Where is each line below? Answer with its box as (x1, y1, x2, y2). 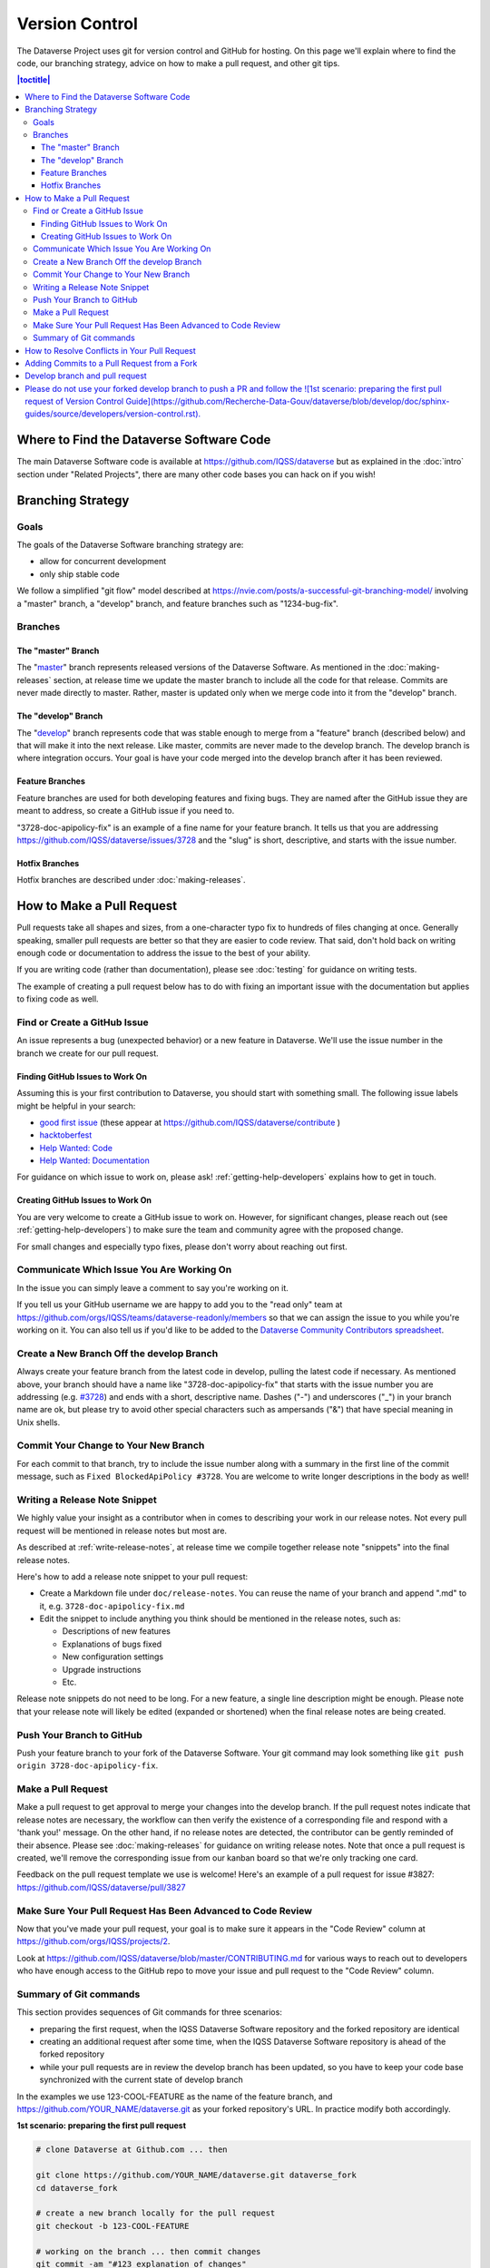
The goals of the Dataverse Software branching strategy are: (16, 539, 244, 550)
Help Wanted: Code (39, 1142, 113, 1153)
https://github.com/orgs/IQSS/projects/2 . (16, 1936, 171, 1947)
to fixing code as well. (16, 993, 99, 1004)
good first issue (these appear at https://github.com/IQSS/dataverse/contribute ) (39, 1117, 340, 1128)
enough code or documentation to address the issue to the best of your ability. (16, 948, 310, 959)
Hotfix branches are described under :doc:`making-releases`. (16, 875, 246, 885)
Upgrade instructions (62, 1664, 142, 1675)
